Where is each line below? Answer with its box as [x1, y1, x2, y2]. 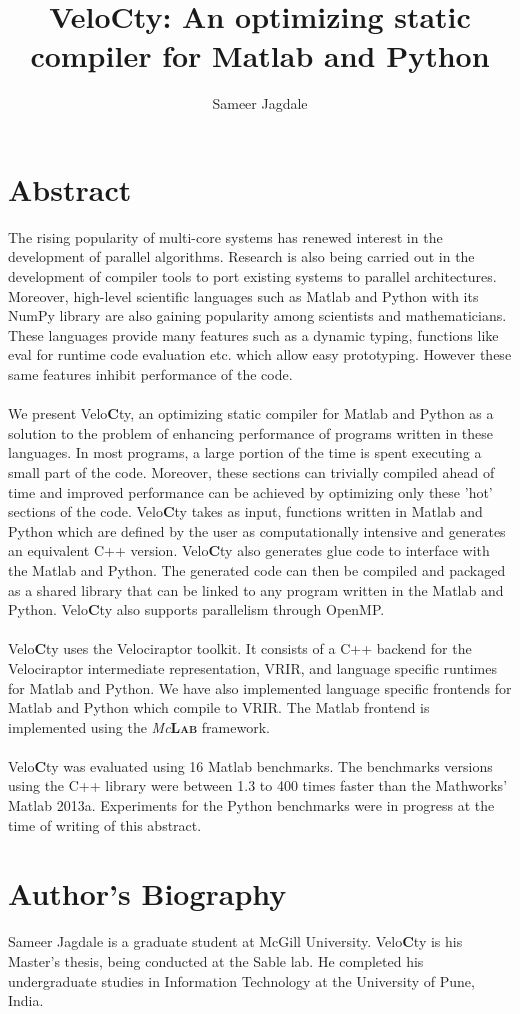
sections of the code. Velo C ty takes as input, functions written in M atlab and [8, 501, 483, 522]
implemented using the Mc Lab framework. [8, 716, 270, 737]
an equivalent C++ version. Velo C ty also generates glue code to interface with [8, 540, 490, 561]
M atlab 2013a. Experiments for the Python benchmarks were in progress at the [8, 795, 495, 816]
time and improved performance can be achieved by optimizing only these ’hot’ [8, 481, 493, 502]
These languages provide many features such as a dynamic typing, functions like [8, 324, 499, 345]
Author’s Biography [8, 873, 287, 914]
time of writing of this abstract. [8, 814, 202, 835]
